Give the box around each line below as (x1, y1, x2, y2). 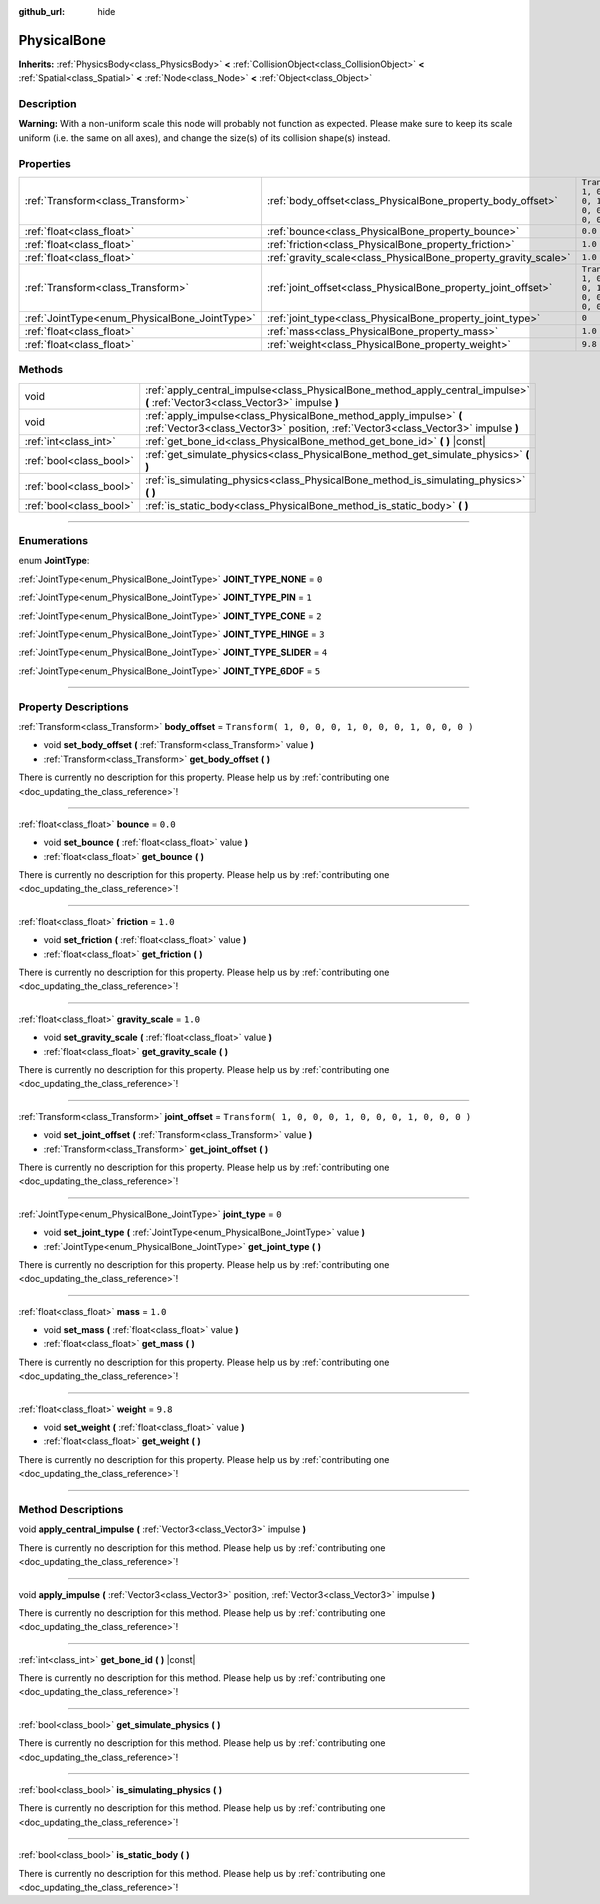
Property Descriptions (18, 700, 129, 714)
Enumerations (18, 534, 89, 548)
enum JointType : (18, 555, 90, 567)
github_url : (18, 6, 65, 17)
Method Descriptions (18, 1502, 124, 1516)
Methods (18, 363, 64, 377)
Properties (18, 156, 72, 170)
